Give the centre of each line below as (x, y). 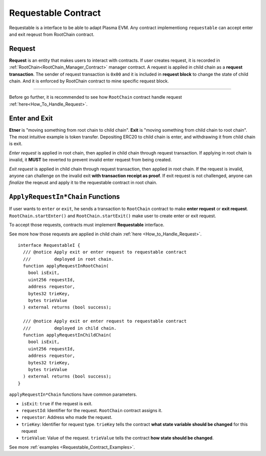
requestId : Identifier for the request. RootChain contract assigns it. (92, 410)
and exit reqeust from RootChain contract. (52, 34)
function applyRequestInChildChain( (67, 335)
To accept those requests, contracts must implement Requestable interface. (87, 225)
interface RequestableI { (49, 245)
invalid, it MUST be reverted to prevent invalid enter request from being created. (90, 160)
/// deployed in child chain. (70, 328)
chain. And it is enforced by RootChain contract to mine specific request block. (89, 81)
